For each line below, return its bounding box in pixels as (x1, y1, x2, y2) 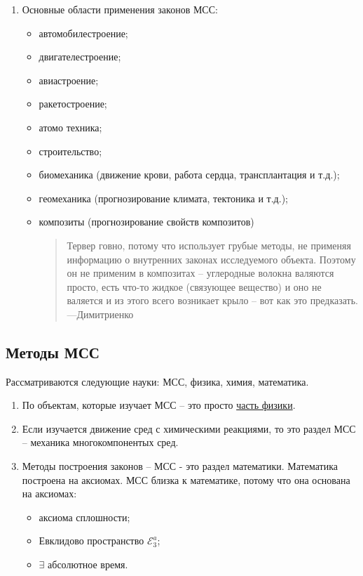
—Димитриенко (67, 306, 134, 321)
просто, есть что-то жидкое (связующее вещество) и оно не (67, 279, 322, 294)
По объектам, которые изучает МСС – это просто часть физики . (22, 398, 296, 412)
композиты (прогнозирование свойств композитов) (39, 214, 254, 229)
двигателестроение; (39, 49, 121, 64)
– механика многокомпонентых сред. (22, 435, 179, 450)
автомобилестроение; (39, 25, 128, 40)
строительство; (39, 143, 102, 158)
